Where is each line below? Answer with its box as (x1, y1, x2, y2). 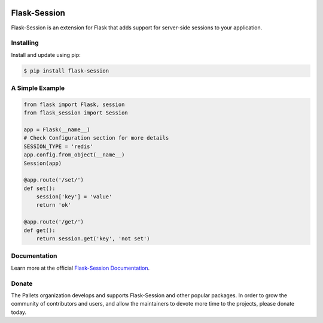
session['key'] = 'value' (36, 194, 112, 200)
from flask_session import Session (23, 110, 128, 116)
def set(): (23, 185, 56, 192)
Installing (11, 39, 39, 47)
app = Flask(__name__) (23, 126, 90, 133)
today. (11, 309, 27, 316)
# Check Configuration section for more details (23, 135, 169, 141)
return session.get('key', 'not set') (36, 236, 150, 242)
